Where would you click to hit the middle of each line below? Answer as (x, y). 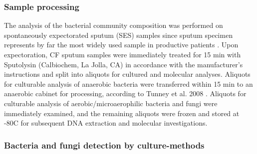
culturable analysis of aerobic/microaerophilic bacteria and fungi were (111, 103)
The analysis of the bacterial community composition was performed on (114, 25)
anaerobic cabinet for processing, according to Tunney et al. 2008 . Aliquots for (125, 93)
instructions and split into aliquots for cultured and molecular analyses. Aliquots (127, 74)
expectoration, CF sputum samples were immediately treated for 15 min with (123, 54)
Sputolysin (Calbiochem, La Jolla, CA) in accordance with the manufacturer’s (124, 64)
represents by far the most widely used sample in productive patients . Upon (121, 45)
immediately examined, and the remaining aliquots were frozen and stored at (122, 113)
